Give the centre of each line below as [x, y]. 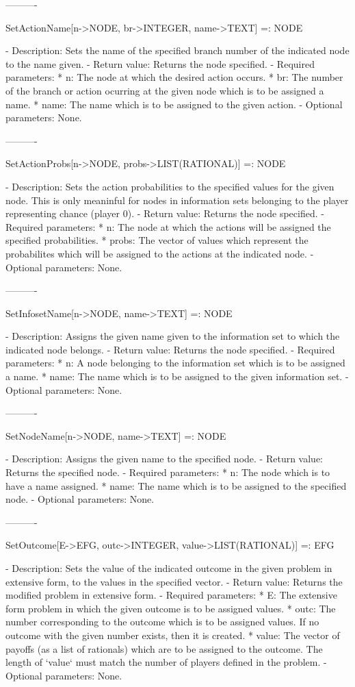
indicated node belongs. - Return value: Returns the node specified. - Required [170, 349]
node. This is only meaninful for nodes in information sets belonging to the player [177, 200]
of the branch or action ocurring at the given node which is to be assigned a [165, 90]
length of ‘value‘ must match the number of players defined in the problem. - [166, 662]
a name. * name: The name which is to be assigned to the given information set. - [177, 376]
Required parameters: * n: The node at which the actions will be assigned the [168, 226]
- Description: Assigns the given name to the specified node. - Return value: [164, 459]
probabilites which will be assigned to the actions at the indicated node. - [160, 253]
